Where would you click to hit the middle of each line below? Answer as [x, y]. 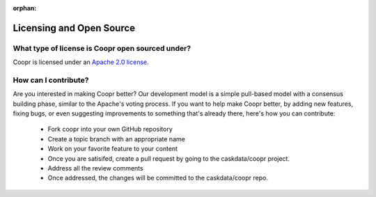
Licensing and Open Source [74, 28]
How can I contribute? [51, 80]
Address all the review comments [95, 168]
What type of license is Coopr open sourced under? [102, 48]
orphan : [25, 8]
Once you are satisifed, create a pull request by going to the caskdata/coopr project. [169, 158]
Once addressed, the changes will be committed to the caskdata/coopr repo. [158, 178]
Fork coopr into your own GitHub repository [110, 129]
